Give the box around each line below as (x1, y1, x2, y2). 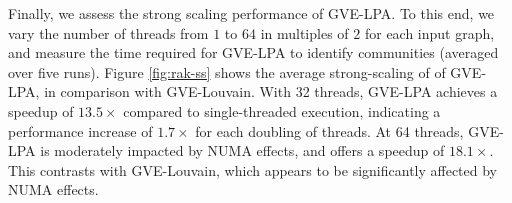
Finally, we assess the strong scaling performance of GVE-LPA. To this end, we (8, 3, 495, 23)
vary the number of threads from (8, 22, 209, 43)
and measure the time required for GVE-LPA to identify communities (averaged (8, 42, 499, 63)
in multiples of (260, 22, 349, 43)
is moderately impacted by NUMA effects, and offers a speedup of (40, 140, 445, 161)
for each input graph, (364, 22, 495, 43)
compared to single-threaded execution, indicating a (123, 100, 441, 121)
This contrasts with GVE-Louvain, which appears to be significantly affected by (8, 159, 498, 180)
